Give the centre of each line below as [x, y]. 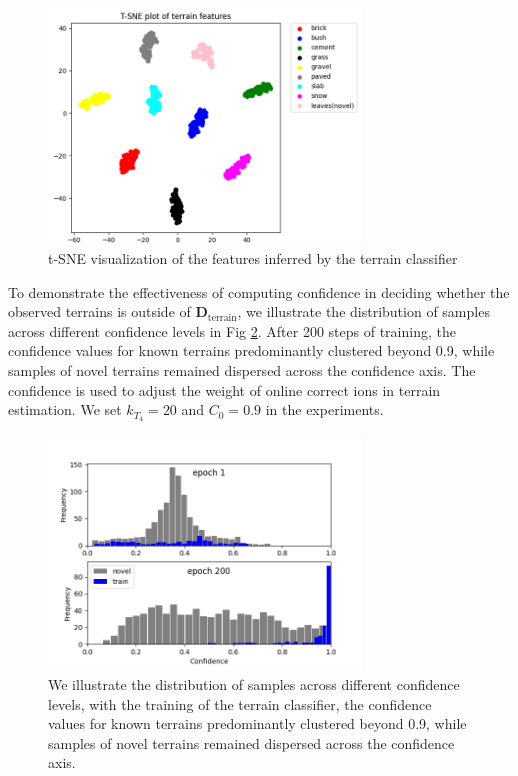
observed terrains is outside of [99, 311]
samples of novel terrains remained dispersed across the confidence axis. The [242, 370]
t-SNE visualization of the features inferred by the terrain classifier [253, 258]
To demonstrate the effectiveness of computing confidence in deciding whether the [259, 291]
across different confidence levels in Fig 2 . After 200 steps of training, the [232, 330]
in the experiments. [324, 409]
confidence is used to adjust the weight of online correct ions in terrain [224, 389]
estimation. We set [65, 409]
